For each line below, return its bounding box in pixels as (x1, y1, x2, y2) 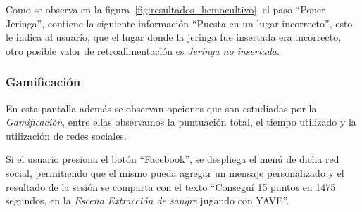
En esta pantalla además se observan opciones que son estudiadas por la (6, 100, 317, 115)
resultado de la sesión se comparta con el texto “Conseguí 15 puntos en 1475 (6, 179, 336, 194)
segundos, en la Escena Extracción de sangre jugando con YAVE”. (6, 193, 289, 208)
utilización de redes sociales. (6, 128, 127, 143)
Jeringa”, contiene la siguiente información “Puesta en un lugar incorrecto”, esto (6, 15, 353, 30)
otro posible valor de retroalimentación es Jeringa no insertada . (6, 43, 280, 58)
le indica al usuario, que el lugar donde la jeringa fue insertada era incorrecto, (6, 29, 342, 44)
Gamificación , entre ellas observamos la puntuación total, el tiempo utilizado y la (6, 114, 356, 129)
